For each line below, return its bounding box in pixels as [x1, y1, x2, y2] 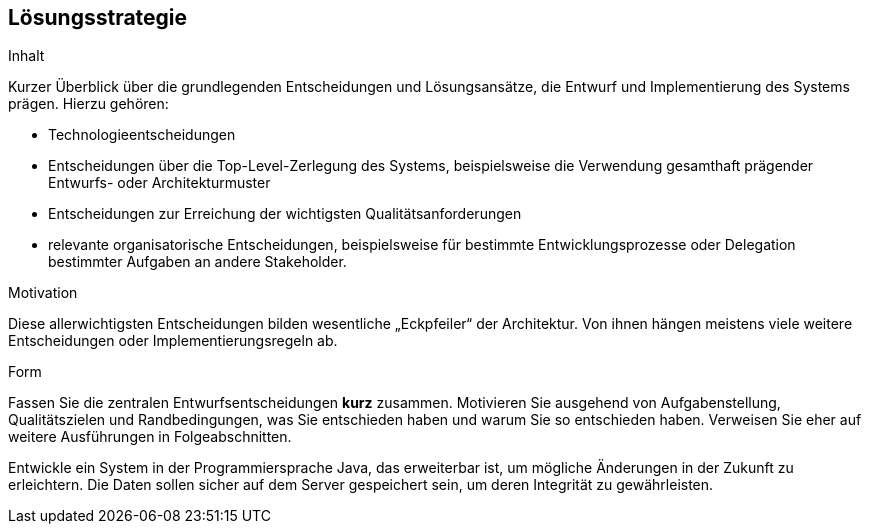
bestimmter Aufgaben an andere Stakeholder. [48, 253, 347, 271]
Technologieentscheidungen [48, 126, 236, 144]
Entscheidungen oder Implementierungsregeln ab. [8, 332, 338, 350]
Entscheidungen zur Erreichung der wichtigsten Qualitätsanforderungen [48, 205, 522, 223]
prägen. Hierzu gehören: [8, 95, 169, 113]
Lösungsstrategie [8, 5, 188, 30]
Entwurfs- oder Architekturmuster [48, 174, 271, 192]
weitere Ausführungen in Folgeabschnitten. [8, 428, 292, 446]
